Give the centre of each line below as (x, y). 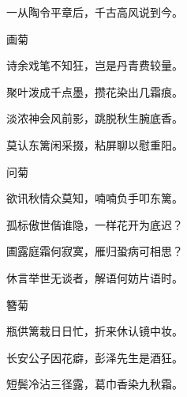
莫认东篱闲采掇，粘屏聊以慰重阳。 (95, 144)
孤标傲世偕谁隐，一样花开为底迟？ (95, 224)
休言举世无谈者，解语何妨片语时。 (95, 277)
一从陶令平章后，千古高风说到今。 (95, 12)
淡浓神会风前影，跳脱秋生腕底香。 (95, 118)
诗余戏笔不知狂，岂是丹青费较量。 (95, 65)
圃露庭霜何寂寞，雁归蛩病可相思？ (95, 251)
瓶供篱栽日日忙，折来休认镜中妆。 (95, 331)
